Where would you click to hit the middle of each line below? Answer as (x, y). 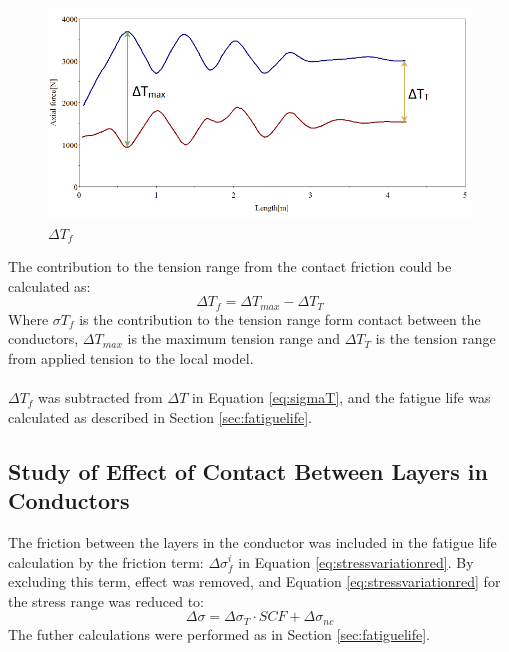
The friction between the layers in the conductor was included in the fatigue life (252, 541)
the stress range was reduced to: (106, 600)
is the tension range (435, 338)
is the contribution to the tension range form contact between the (280, 318)
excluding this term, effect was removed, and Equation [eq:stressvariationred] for (254, 581)
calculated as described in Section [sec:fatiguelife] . (160, 416)
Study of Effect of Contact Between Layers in (248, 470)
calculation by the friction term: (106, 561)
